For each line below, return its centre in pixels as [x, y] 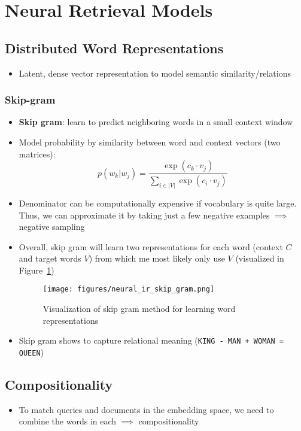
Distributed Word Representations [114, 48]
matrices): [37, 154]
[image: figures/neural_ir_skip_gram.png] [129, 289]
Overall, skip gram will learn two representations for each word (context [151, 246]
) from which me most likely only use [157, 258]
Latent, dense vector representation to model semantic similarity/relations [155, 73]
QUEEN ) [31, 352]
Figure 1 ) [37, 270]
